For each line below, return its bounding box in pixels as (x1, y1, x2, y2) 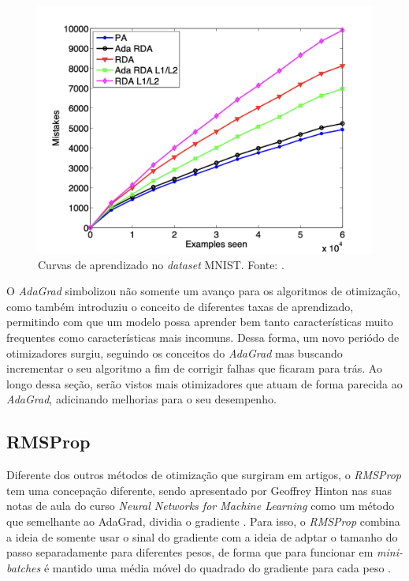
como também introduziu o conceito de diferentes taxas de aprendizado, (6, 298, 354, 314)
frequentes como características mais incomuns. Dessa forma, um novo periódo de (6, 329, 400, 345)
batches (6, 559, 41, 575)
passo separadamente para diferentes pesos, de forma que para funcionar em (6, 544, 374, 560)
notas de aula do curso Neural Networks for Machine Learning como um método (6, 497, 395, 514)
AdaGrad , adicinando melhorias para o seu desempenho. (6, 391, 277, 407)
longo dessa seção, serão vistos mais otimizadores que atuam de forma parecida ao (6, 375, 403, 392)
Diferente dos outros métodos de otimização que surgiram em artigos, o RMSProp (6, 467, 401, 483)
